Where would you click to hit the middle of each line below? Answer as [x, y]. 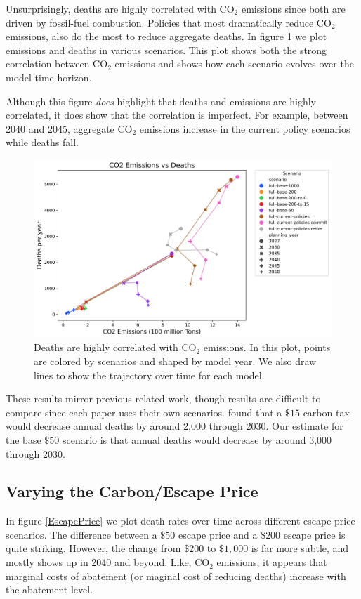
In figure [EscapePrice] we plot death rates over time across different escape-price [180, 521]
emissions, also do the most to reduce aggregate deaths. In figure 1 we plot [166, 36]
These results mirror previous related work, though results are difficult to [163, 399]
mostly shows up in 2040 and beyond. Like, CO [108, 562]
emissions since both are [293, 8]
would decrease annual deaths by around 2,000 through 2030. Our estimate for [175, 426]
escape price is [314, 534]
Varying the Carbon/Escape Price [132, 491]
